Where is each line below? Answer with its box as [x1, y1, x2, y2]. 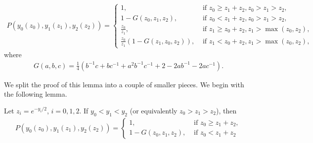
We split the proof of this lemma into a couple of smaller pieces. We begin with [4, 79, 244, 89]
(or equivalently [130, 105, 178, 115]
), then [216, 105, 237, 115]
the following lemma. [4, 89, 67, 99]
